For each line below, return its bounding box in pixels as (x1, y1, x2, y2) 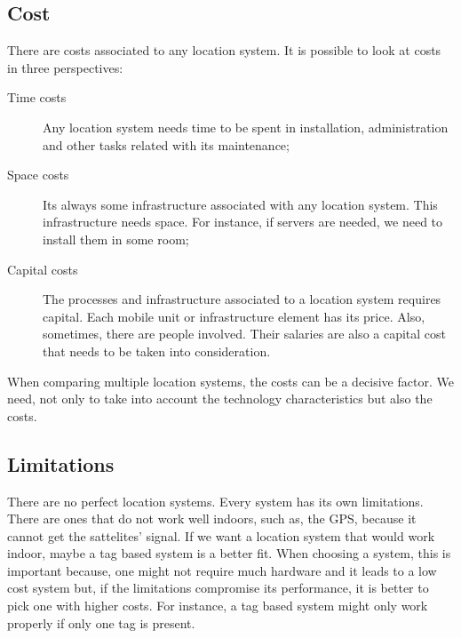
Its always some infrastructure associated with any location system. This (43, 195, 438, 213)
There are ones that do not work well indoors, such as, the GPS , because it (7, 509, 417, 528)
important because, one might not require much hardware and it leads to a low (7, 561, 437, 579)
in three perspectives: (7, 58, 123, 76)
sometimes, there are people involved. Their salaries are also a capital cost (43, 324, 447, 343)
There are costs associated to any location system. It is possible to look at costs (7, 41, 441, 60)
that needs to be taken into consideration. (43, 341, 271, 360)
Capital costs (7, 259, 78, 278)
